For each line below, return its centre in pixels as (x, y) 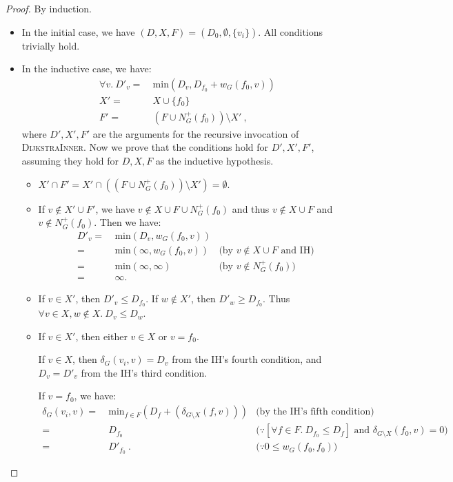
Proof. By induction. (49, 8)
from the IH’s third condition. (144, 372)
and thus (251, 208)
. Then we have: (128, 222)
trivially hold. (51, 45)
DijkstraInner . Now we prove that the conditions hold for (145, 147)
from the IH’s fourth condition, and (247, 359)
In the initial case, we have (78, 31)
